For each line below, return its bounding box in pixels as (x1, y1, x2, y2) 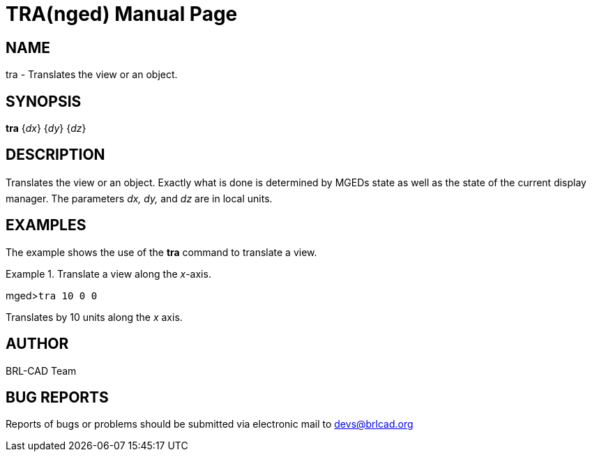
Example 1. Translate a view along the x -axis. (6, 267, 211, 280)
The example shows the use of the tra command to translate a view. (6, 246, 317, 258)
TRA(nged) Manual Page (6, 2, 238, 26)
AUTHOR (6, 335, 69, 353)
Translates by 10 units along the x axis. (6, 310, 183, 323)
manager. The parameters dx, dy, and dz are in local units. (6, 192, 273, 204)
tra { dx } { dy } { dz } (6, 122, 86, 135)
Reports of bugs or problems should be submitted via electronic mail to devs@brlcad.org (6, 418, 413, 430)
